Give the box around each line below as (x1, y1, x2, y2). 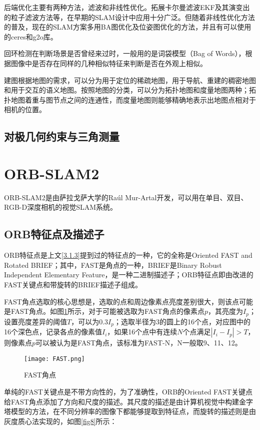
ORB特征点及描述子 (4, 226, 104, 242)
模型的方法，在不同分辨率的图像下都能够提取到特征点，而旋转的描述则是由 (10, 406, 256, 416)
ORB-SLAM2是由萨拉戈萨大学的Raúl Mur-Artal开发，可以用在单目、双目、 (4, 192, 248, 202)
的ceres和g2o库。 (4, 31, 57, 42)
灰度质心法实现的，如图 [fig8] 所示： (4, 415, 117, 426)
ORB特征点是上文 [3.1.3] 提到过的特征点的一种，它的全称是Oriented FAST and (4, 250, 252, 260)
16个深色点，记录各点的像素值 (4, 326, 102, 337)
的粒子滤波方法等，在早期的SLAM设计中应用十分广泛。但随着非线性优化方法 (4, 12, 255, 22)
